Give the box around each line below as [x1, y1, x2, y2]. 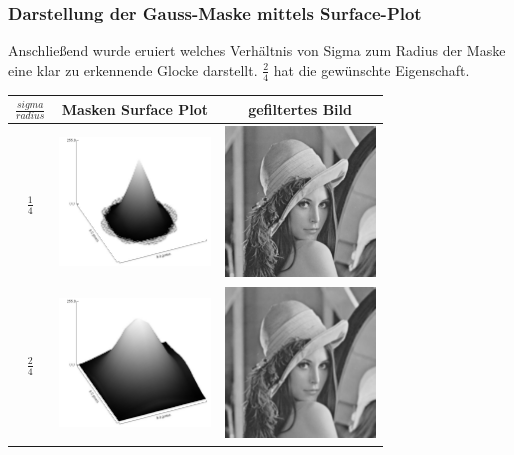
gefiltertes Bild [248, 98, 352, 119]
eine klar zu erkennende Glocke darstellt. [8, 59, 258, 80]
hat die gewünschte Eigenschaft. [273, 59, 470, 80]
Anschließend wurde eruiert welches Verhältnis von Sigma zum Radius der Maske [8, 40, 506, 61]
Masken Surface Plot [61, 98, 208, 119]
